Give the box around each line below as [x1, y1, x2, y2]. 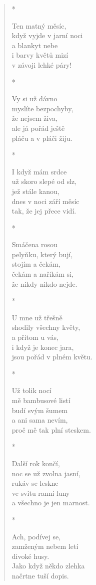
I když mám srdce [11, 166, 67, 176]
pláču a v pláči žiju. [11, 132, 72, 143]
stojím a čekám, [11, 259, 60, 269]
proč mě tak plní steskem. [11, 424, 91, 435]
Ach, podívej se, [11, 531, 61, 541]
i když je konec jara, [11, 341, 74, 352]
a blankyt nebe [11, 40, 58, 50]
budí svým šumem [11, 405, 68, 415]
